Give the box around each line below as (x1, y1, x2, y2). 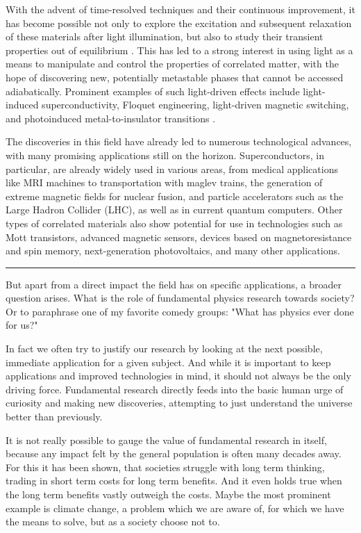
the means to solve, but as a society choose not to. (6, 514, 220, 529)
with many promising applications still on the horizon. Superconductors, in (6, 147, 325, 162)
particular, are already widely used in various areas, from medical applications (6, 161, 338, 176)
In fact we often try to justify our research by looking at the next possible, (6, 341, 323, 356)
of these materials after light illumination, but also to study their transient (6, 29, 324, 44)
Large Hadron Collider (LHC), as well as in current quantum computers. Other (6, 202, 343, 217)
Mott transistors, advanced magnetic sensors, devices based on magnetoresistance (6, 229, 352, 244)
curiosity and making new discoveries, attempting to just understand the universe (6, 395, 353, 410)
